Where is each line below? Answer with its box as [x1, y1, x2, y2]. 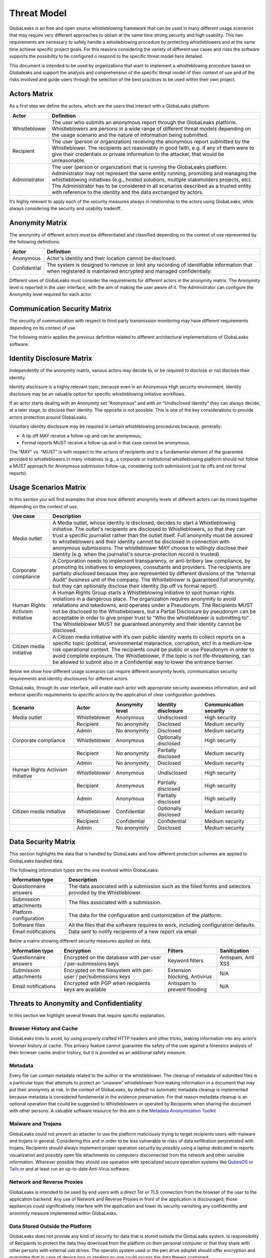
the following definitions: [9, 239, 60, 245]
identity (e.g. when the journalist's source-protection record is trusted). [52, 551, 221, 558]
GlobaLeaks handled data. [9, 858, 64, 864]
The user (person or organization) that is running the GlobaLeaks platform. [52, 164, 228, 171]
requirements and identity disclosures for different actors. [9, 675, 129, 681]
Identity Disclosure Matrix [9, 354, 92, 363]
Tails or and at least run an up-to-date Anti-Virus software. [9, 1166, 130, 1172]
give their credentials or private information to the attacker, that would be [52, 150, 224, 158]
